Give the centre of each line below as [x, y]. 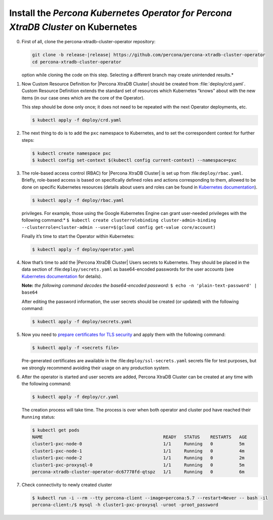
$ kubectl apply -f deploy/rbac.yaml [78, 200]
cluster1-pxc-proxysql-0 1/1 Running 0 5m [138, 465]
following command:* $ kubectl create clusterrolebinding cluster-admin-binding [119, 220]
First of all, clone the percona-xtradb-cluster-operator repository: [89, 42]
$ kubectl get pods [56, 430]
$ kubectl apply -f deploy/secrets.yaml [82, 322]
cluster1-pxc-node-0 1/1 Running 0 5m [138, 444]
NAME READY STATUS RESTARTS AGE [139, 437]
